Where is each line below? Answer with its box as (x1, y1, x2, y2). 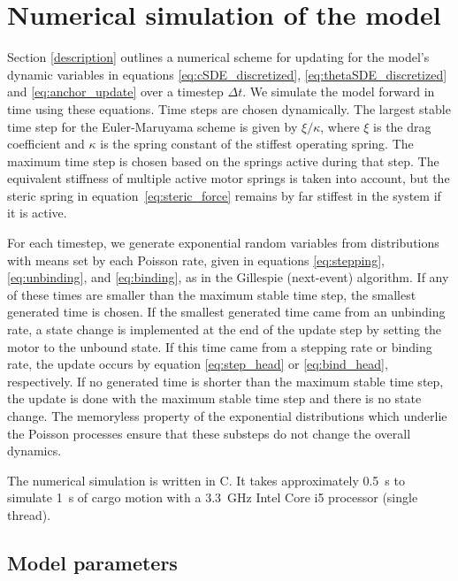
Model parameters (7, 548, 178, 576)
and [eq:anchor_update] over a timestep (7, 82, 224, 101)
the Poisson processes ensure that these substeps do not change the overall (7, 424, 411, 442)
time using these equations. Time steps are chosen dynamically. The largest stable (7, 99, 451, 118)
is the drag (373, 117, 431, 135)
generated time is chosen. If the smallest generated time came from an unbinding (7, 302, 446, 321)
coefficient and (7, 134, 85, 153)
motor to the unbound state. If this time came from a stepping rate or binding (7, 337, 432, 355)
